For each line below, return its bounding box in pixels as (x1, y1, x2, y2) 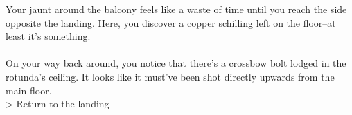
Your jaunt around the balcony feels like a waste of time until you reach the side (6, 2, 347, 16)
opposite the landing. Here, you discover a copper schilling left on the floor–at (6, 15, 336, 30)
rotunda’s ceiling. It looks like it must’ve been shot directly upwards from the (6, 69, 335, 83)
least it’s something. (6, 29, 91, 43)
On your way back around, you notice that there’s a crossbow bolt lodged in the (6, 56, 346, 70)
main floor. (6, 83, 52, 97)
